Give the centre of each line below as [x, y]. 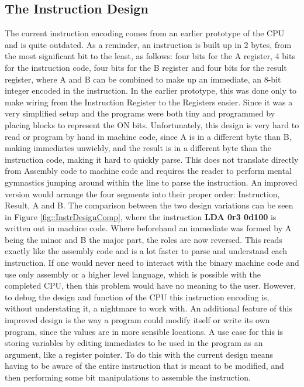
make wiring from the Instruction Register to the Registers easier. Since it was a [149, 102]
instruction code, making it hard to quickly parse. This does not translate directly [152, 159]
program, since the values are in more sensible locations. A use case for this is [144, 331]
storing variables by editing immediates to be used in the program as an [134, 343]
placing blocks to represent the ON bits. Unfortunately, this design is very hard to [152, 124]
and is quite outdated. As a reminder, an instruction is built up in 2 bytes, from [148, 44]
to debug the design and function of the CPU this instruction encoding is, [137, 297]
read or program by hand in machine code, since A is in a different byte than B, [148, 136]
